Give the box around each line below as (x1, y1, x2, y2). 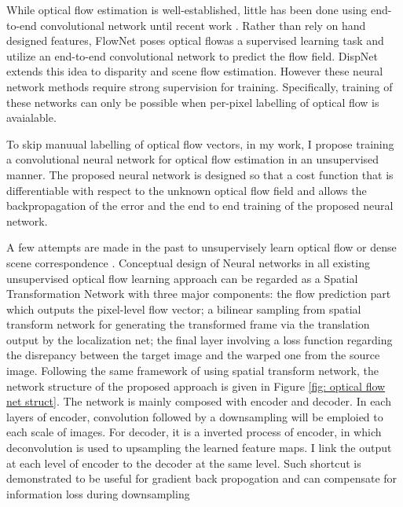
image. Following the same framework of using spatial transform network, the (6, 362, 379, 379)
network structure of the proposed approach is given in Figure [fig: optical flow (6, 377, 386, 394)
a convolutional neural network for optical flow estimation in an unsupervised (6, 151, 379, 167)
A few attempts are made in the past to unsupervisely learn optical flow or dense (6, 239, 397, 255)
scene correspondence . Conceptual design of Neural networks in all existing (6, 254, 370, 270)
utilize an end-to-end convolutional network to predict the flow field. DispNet (6, 47, 378, 64)
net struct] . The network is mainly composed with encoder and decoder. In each (6, 393, 391, 410)
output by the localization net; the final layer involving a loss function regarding (6, 331, 393, 347)
